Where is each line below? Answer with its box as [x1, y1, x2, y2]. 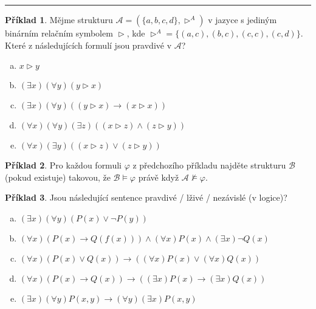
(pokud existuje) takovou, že [5, 170, 111, 183]
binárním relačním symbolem [5, 27, 113, 39]
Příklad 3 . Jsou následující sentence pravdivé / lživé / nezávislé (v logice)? [5, 191, 287, 204]
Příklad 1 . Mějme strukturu [5, 13, 113, 26]
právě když [138, 170, 179, 183]
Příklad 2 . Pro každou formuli [5, 159, 122, 172]
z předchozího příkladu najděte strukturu [132, 159, 286, 172]
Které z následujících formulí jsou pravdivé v [5, 38, 172, 51]
